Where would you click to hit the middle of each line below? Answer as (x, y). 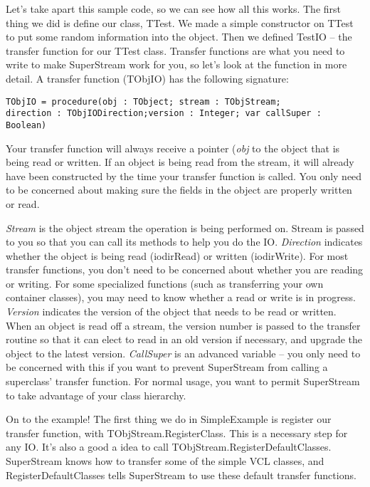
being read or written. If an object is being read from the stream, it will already (180, 162)
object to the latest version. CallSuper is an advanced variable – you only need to (183, 353)
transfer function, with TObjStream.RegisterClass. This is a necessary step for (177, 433)
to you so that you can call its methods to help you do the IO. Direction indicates (184, 242)
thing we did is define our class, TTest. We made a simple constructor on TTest (180, 22)
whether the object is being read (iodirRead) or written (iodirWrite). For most (177, 255)
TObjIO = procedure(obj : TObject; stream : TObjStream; (143, 101)
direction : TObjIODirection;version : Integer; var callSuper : (164, 114)
